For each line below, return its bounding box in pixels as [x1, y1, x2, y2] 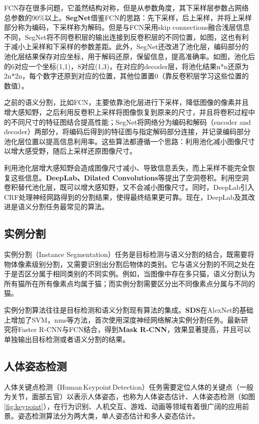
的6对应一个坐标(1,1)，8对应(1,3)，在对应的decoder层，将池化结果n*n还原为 [4, 61, 249, 71]
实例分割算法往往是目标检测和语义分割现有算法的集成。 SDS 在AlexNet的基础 [4, 305, 254, 315]
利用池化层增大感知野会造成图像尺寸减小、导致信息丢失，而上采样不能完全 [4, 162, 248, 172]
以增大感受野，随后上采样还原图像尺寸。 [4, 146, 136, 156]
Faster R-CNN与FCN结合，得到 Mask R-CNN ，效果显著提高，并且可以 [17, 324, 251, 335]
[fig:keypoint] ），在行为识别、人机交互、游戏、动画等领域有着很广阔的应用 [4, 401, 242, 411]
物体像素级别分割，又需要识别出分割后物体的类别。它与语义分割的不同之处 [4, 258, 248, 269]
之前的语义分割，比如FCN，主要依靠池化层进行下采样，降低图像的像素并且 [4, 97, 249, 107]
